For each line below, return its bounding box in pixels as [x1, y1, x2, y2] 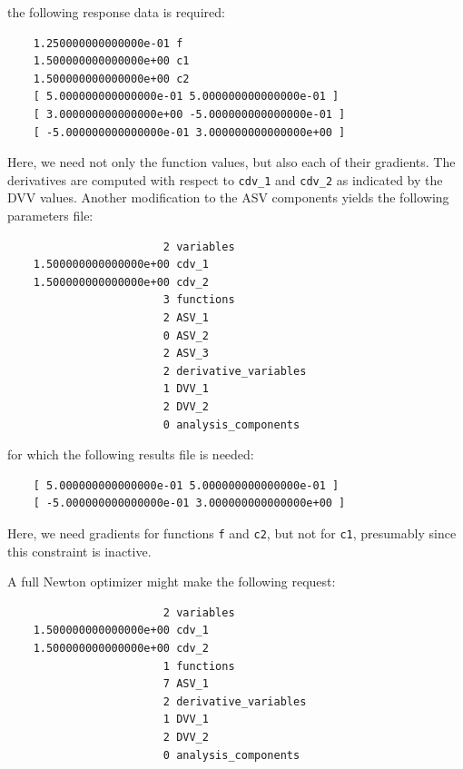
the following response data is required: [7, 3, 225, 21]
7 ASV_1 [163, 677, 209, 691]
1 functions [163, 659, 235, 673]
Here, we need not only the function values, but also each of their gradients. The [7, 153, 456, 172]
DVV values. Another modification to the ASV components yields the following [7, 188, 449, 207]
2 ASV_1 [163, 311, 209, 324]
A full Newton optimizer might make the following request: [7, 572, 336, 591]
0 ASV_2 [163, 329, 209, 342]
